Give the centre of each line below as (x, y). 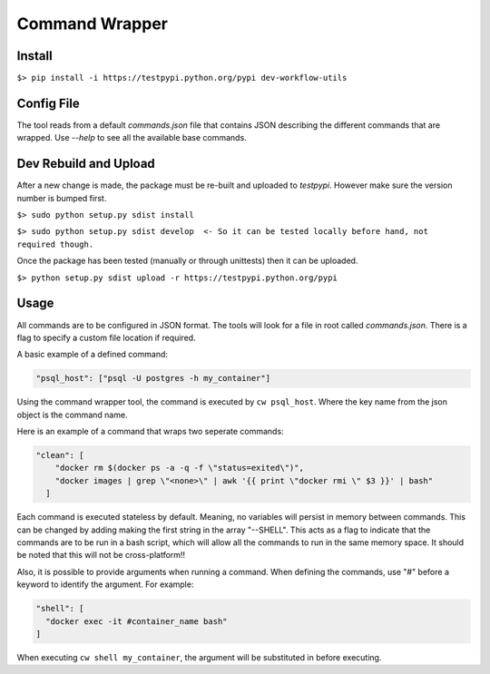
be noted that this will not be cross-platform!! (101, 555)
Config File (49, 103)
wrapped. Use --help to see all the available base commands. (132, 138)
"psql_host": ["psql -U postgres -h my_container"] (153, 378)
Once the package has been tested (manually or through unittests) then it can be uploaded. (187, 261)
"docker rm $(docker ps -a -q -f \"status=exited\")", (179, 468)
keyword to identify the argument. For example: (105, 584)
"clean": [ (60, 455)
